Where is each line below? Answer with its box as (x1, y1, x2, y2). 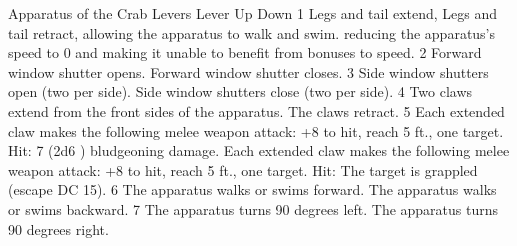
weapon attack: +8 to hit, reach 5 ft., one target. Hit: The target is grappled (8, 159, 478, 180)
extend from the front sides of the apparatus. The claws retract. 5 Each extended (8, 100, 505, 121)
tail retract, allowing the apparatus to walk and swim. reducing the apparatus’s (8, 22, 496, 43)
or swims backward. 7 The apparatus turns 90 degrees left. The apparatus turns (8, 198, 499, 219)
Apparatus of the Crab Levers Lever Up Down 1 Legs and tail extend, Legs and (8, 3, 498, 23)
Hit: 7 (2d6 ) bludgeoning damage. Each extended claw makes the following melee (8, 140, 510, 161)
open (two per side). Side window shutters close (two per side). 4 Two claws (8, 81, 473, 102)
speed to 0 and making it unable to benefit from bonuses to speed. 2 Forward (8, 42, 482, 63)
